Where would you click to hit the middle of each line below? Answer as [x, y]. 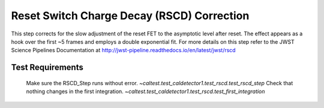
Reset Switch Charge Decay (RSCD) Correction [130, 16]
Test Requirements [47, 67]
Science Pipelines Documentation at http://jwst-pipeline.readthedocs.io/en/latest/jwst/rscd [124, 50]
